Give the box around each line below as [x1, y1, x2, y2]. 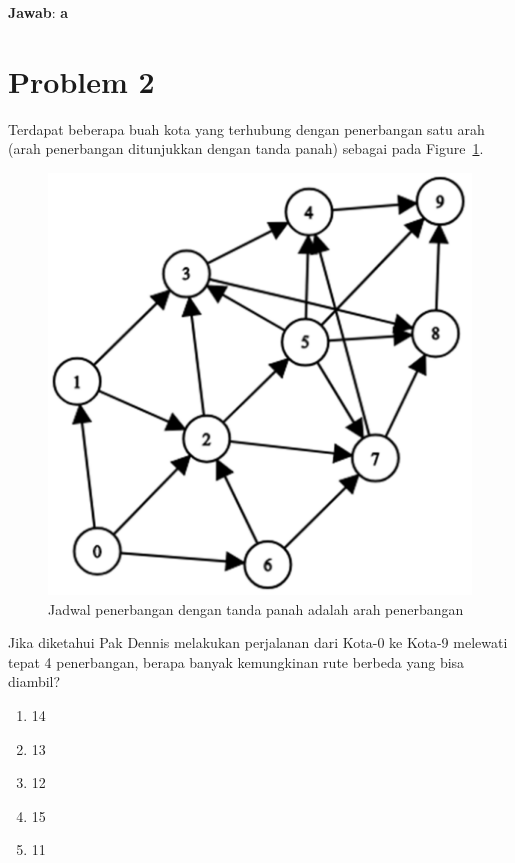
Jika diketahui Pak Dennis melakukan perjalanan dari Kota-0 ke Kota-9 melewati [8, 632, 508, 653]
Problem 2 [8, 60, 155, 101]
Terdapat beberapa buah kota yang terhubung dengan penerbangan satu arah [8, 118, 485, 139]
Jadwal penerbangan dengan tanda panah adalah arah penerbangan [48, 598, 464, 619]
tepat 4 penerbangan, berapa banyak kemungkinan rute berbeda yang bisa [8, 651, 465, 672]
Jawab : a [8, 2, 69, 22]
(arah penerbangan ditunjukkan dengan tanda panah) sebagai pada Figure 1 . [8, 138, 484, 159]
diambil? [8, 671, 61, 692]
